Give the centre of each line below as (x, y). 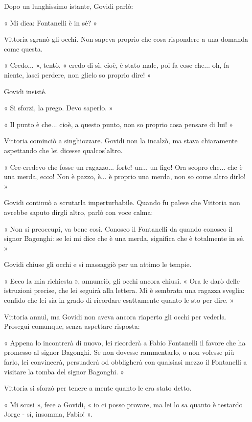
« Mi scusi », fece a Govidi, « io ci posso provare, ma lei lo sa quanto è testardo (123, 404)
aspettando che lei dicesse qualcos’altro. (63, 150)
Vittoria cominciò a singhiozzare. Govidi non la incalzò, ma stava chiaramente (121, 141)
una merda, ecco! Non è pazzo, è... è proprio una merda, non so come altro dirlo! (125, 176)
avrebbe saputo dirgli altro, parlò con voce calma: (79, 212)
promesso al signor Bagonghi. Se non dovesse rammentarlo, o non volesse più (119, 352)
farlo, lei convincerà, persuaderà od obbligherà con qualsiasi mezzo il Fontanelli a (126, 362)
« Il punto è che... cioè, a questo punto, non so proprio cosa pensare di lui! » (119, 124)
